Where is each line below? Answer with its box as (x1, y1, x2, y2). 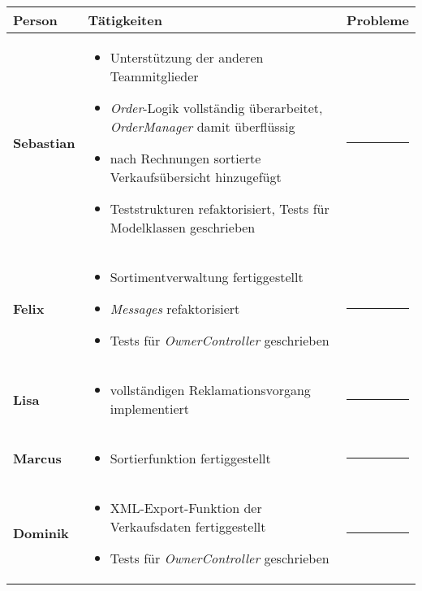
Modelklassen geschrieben (110, 218, 256, 237)
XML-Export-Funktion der (110, 498, 262, 517)
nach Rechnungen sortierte (110, 149, 261, 167)
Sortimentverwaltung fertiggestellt (110, 267, 304, 286)
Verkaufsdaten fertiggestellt (110, 517, 266, 536)
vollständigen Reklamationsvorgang (110, 380, 311, 399)
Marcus (13, 449, 62, 467)
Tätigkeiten (88, 11, 162, 29)
